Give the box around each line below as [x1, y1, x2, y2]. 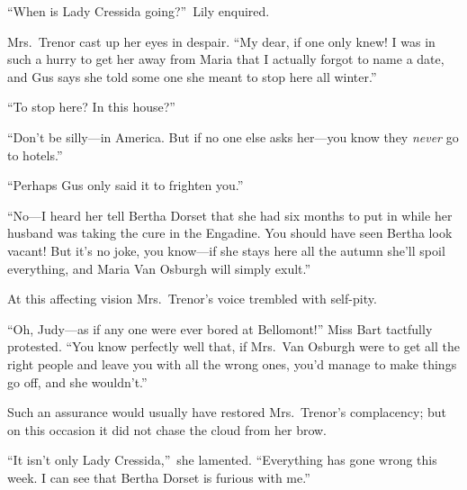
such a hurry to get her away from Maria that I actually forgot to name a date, [7, 50, 445, 68]
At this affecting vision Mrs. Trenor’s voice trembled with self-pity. [7, 289, 377, 308]
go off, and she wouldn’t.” [7, 372, 148, 391]
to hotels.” [7, 145, 63, 164]
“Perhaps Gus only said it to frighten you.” [7, 176, 244, 195]
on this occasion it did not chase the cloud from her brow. [7, 420, 328, 439]
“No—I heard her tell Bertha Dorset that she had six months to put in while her [7, 205, 453, 224]
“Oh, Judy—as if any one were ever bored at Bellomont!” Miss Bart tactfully [7, 319, 433, 338]
